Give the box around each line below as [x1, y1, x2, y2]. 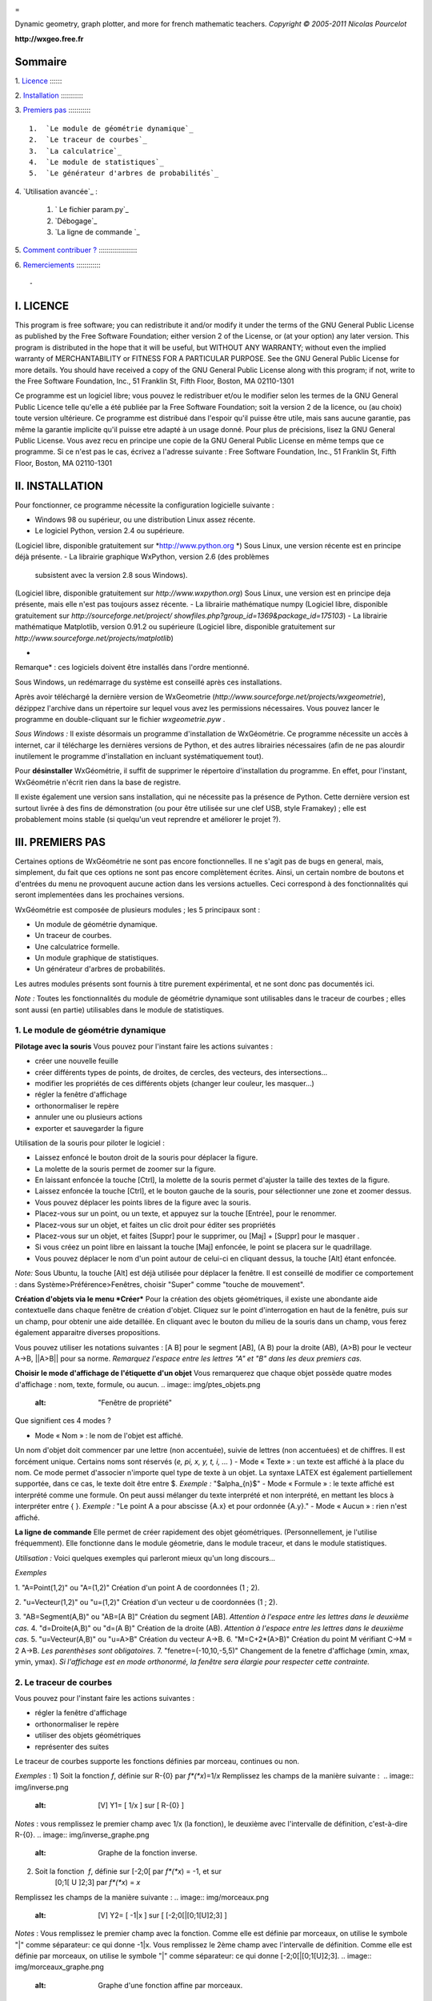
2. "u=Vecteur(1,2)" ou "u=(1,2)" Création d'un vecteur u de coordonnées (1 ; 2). [14, 1597, 278, 1606]
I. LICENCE [14, 299, 70, 312]
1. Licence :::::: [14, 76, 62, 86]
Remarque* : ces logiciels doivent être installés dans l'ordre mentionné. [14, 663, 250, 672]
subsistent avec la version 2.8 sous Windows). [34, 570, 188, 579]
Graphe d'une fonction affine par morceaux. [98, 1980, 243, 1990]
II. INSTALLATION [14, 479, 104, 492]
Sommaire [14, 54, 67, 68]
